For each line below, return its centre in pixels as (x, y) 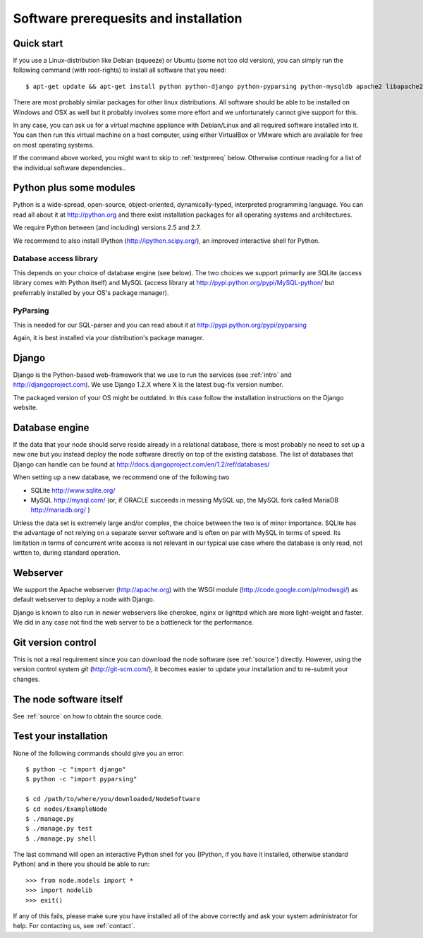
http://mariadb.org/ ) (61, 510)
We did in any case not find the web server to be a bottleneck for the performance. (133, 623)
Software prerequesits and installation (128, 18)
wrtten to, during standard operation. (67, 553)
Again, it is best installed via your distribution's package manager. (109, 338)
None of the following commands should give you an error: (99, 753)
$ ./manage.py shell (61, 838)
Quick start (38, 43)
